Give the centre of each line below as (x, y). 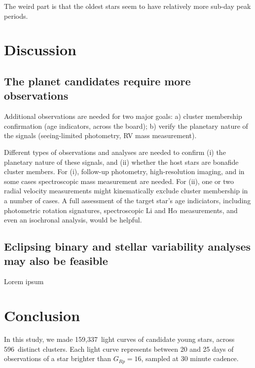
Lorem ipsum (24, 281)
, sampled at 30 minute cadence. (190, 358)
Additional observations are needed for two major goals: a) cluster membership (123, 116)
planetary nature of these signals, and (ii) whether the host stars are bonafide (121, 162)
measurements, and (209, 210)
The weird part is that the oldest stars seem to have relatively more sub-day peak (127, 6)
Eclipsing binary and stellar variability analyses (127, 246)
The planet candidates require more (97, 81)
